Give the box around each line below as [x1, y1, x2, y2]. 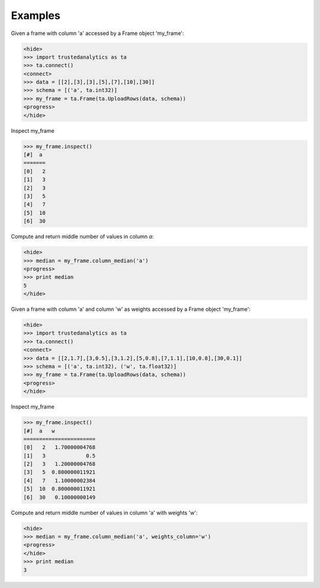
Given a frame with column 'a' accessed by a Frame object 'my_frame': [11, 30, 184, 37]
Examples [11, 9, 60, 22]
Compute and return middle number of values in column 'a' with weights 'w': [11, 509, 198, 516]
